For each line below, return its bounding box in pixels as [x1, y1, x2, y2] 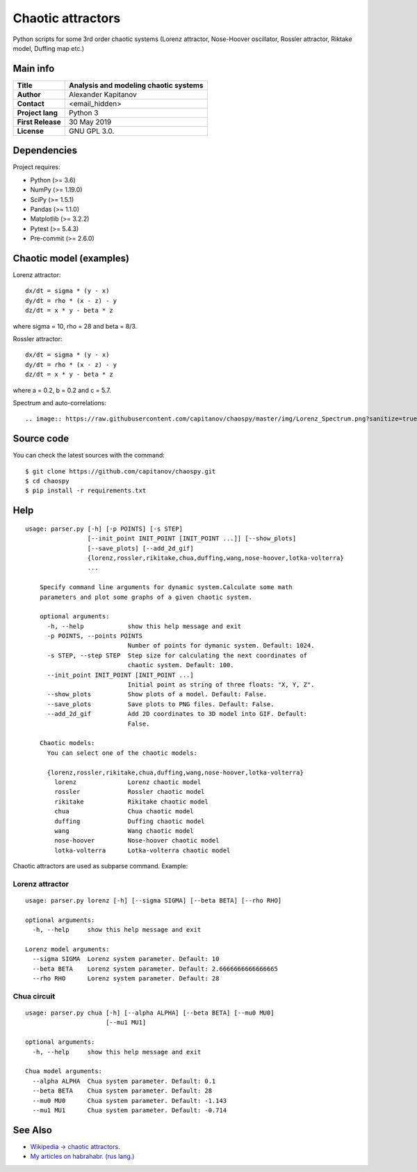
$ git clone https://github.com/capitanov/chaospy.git [25, 467, 216, 475]
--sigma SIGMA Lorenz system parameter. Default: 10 [32, 955, 220, 963]
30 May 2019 [68, 117, 112, 127]
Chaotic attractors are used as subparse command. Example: [13, 862, 188, 870]
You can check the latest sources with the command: [13, 451, 165, 460]
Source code [13, 432, 69, 445]
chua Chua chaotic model [54, 808, 194, 815]
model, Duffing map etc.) [13, 44, 85, 52]
